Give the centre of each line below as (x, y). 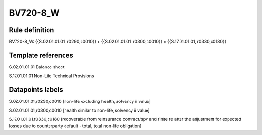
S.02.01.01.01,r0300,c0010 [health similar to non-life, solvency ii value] (79, 110)
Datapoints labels (36, 90)
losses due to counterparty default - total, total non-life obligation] (75, 126)
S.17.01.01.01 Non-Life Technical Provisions (51, 76)
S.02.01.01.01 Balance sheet (37, 67)
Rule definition (32, 30)
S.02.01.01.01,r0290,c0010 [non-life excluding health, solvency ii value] (80, 101)
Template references (41, 55)
